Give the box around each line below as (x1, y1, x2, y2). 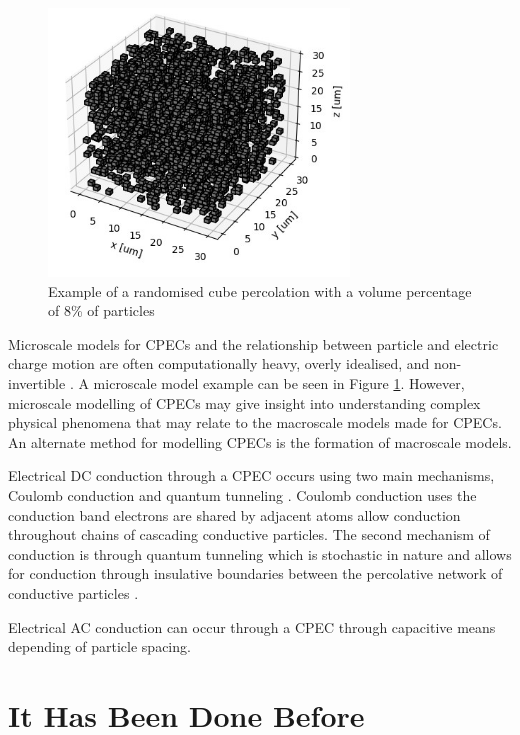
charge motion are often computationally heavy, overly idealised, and (8, 353, 430, 374)
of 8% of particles (48, 300, 155, 321)
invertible (8, 373, 66, 394)
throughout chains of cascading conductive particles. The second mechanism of (8, 524, 490, 545)
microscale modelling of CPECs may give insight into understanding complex (8, 392, 481, 413)
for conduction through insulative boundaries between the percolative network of (8, 563, 503, 584)
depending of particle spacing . (8, 636, 191, 657)
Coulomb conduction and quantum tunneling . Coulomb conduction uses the (8, 485, 477, 506)
